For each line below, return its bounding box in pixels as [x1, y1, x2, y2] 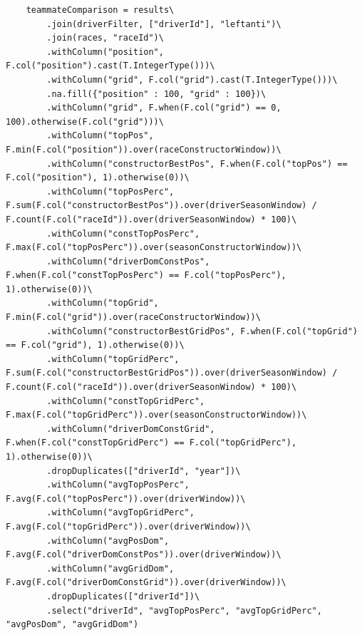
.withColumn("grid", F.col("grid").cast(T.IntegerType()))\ [46, 74, 338, 85]
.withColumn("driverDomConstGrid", [46, 423, 215, 434]
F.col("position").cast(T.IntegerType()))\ [6, 61, 215, 71]
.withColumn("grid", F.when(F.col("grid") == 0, [46, 103, 281, 113]
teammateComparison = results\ [26, 5, 175, 15]
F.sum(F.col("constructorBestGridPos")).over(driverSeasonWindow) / [6, 368, 338, 378]
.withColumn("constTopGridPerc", [46, 396, 205, 406]
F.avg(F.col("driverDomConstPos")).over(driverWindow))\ [6, 549, 281, 560]
